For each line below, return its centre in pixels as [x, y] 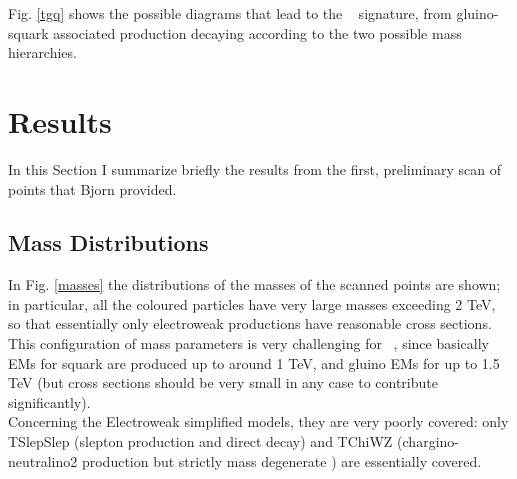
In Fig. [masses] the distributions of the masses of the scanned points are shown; [254, 284]
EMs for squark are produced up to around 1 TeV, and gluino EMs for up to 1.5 [254, 362]
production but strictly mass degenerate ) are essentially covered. [281, 460]
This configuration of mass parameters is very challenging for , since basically [248, 343]
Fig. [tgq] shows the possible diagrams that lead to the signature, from [230, 13]
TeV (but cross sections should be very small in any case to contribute [223, 382]
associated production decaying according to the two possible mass [257, 32]
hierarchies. [42, 52]
